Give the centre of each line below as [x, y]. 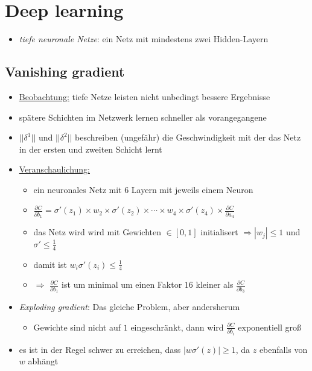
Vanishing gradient [65, 71]
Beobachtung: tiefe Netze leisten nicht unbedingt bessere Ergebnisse [145, 96]
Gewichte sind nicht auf [77, 327]
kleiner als [215, 284]
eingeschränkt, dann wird [177, 327]
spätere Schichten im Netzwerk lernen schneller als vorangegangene [143, 117]
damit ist [50, 264]
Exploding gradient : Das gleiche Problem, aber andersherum [129, 307]
